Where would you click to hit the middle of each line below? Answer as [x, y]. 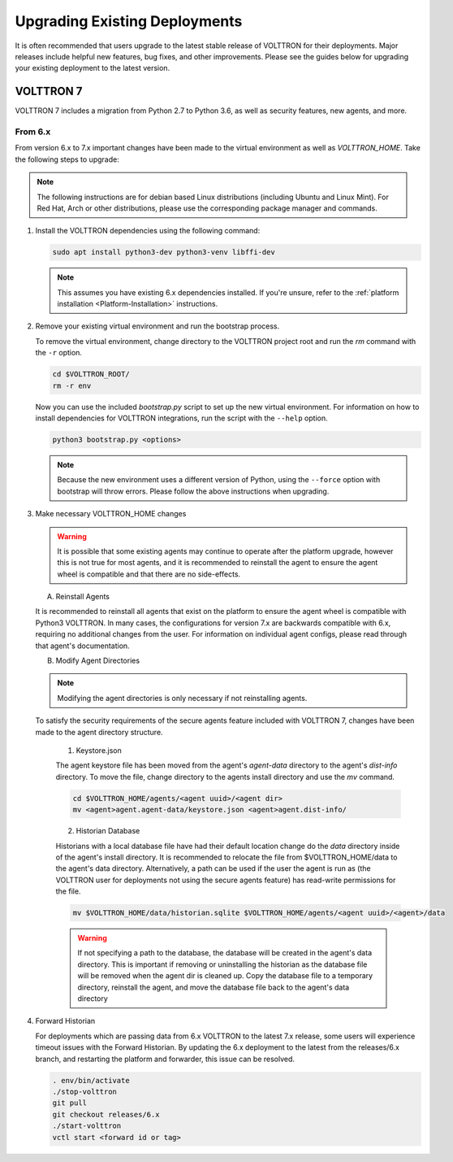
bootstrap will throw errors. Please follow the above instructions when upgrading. [193, 491]
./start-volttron [87, 1126]
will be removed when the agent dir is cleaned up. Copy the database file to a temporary [225, 976]
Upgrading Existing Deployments [129, 21]
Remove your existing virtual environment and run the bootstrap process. [157, 326]
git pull [70, 1103]
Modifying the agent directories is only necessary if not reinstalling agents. [182, 698]
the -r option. [59, 353]
